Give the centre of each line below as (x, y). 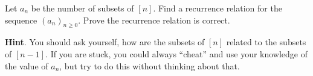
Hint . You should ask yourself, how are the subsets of (105, 42)
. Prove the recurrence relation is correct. (154, 20)
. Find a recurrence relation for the (218, 8)
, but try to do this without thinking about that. (150, 65)
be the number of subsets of (82, 8)
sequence (21, 20)
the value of (27, 65)
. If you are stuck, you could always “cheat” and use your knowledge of (177, 53)
